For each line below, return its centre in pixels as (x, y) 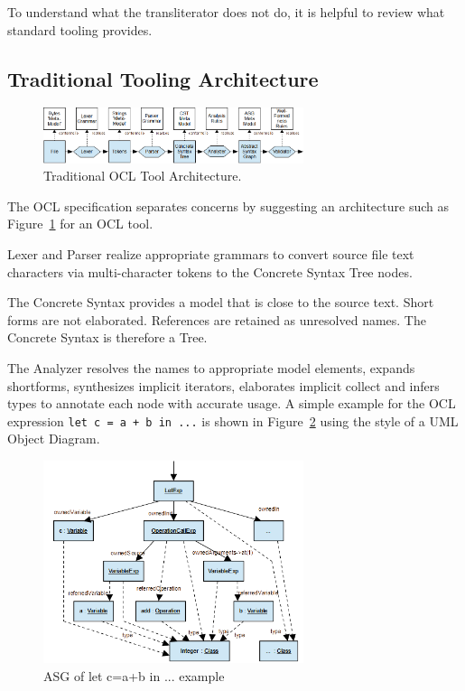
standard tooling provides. (80, 29)
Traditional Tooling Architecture (163, 78)
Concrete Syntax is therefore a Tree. (107, 337)
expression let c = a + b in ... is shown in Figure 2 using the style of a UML (233, 420)
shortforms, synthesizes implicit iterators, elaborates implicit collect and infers (223, 385)
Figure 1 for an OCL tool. (80, 224)
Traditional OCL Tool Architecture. (143, 176)
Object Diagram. (54, 439)
